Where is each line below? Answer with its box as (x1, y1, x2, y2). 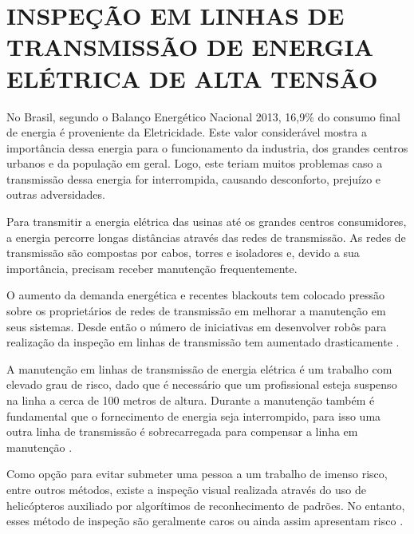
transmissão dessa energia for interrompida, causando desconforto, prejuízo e (6, 170, 381, 187)
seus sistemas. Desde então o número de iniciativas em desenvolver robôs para (6, 318, 387, 334)
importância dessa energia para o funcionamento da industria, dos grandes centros (6, 139, 408, 156)
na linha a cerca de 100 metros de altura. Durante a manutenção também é (6, 392, 375, 408)
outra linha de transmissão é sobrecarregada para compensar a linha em (6, 423, 358, 440)
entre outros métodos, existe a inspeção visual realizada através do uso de (6, 481, 366, 497)
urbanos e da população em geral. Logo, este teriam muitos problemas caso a (6, 155, 383, 172)
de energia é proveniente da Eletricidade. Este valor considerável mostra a (6, 124, 367, 140)
